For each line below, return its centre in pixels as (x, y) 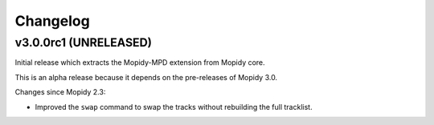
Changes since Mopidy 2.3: (60, 92)
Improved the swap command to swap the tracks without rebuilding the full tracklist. (174, 107)
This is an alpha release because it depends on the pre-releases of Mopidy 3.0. (146, 77)
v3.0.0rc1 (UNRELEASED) (84, 42)
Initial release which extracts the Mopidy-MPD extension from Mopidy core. (140, 62)
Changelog (52, 21)
